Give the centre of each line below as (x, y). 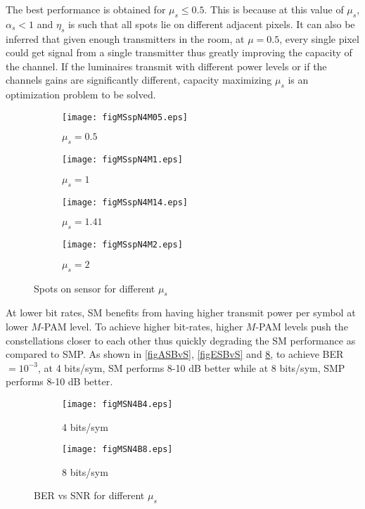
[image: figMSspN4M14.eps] (125, 202)
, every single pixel (319, 38)
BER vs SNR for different (89, 495)
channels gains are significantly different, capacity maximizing (139, 80)
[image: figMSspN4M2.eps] (122, 245)
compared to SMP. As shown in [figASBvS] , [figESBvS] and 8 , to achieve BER (175, 354)
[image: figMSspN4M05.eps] (125, 117)
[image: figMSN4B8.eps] (117, 450)
